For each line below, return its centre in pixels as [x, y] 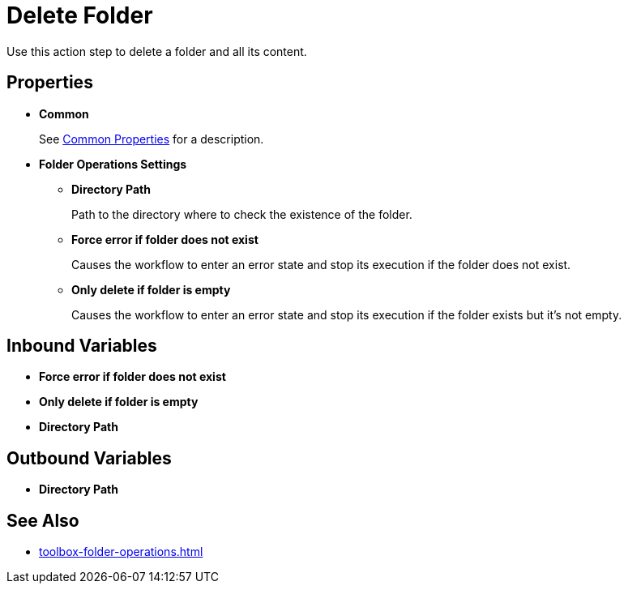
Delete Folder [80, 15]
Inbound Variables [82, 346]
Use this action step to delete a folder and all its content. [157, 51]
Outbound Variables [89, 458]
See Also [43, 520]
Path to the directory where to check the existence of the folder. [242, 214]
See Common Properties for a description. [152, 139]
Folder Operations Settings [113, 164]
